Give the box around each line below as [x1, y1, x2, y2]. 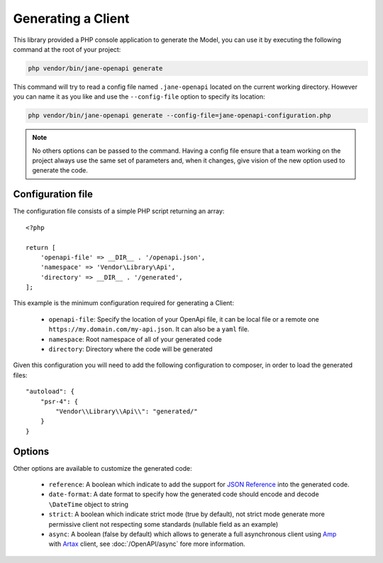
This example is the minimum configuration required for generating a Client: [13, 299, 234, 307]
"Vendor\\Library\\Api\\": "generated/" [55, 407, 198, 415]
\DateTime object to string [48, 500, 129, 508]
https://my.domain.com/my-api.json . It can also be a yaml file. [48, 325, 250, 334]
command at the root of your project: [13, 45, 121, 53]
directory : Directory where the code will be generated [48, 345, 213, 354]
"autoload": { [26, 388, 74, 395]
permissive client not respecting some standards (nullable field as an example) [48, 520, 279, 528]
